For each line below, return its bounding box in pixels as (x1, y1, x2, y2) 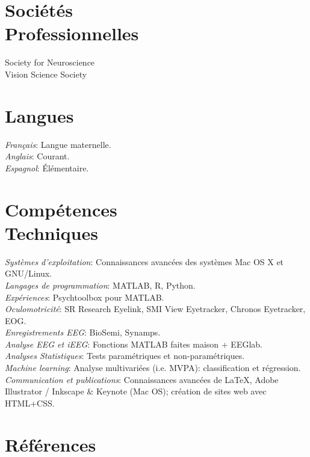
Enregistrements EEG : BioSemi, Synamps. (5, 326, 161, 339)
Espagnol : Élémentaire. (5, 161, 89, 174)
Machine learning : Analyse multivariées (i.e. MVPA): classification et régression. (5, 361, 301, 374)
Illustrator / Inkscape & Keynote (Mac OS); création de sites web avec (5, 385, 267, 397)
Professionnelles (5, 21, 139, 46)
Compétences (5, 197, 117, 221)
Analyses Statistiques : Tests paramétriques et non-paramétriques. (5, 349, 245, 362)
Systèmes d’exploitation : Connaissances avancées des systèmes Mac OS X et (5, 255, 284, 268)
